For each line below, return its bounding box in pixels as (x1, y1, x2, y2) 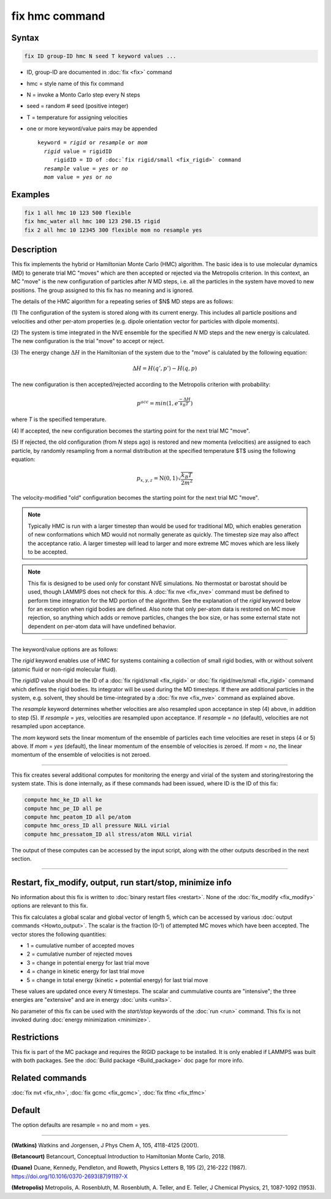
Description (11, 245, 58, 255)
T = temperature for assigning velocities (26, 114, 128, 121)
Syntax (11, 33, 39, 43)
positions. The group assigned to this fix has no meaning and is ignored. (11, 286, 194, 294)
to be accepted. (28, 548, 68, 556)
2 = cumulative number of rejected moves (26, 950, 133, 958)
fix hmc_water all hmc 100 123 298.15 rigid (24, 218, 161, 225)
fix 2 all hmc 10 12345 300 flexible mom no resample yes (24, 226, 202, 234)
